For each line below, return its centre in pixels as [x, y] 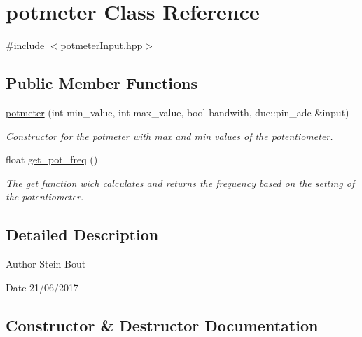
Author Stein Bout [46, 264]
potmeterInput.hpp [102, 45]
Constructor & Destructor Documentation [162, 325]
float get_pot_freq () [52, 159]
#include [25, 45]
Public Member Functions [102, 83]
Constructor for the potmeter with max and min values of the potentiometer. [169, 136]
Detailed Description [82, 234]
